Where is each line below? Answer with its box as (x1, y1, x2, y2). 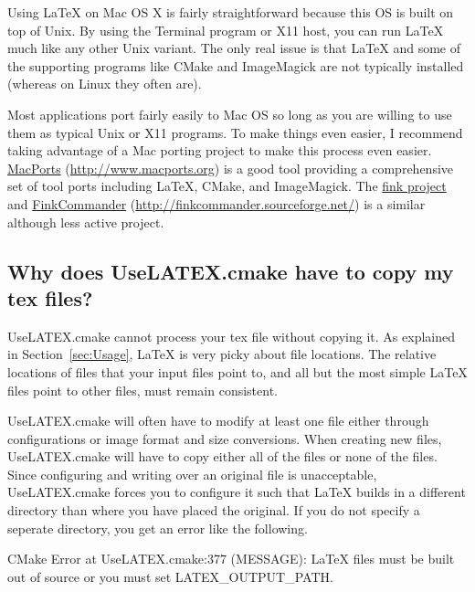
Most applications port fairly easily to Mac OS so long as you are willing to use (7, 104, 452, 123)
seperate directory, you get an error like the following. (7, 518, 308, 537)
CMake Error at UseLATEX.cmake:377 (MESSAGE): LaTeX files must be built (7, 549, 455, 568)
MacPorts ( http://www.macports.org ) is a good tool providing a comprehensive (7, 158, 454, 177)
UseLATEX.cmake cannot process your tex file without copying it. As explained (7, 326, 455, 345)
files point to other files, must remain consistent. (7, 380, 279, 399)
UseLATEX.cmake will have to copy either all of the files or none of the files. (7, 447, 438, 466)
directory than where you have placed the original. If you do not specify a (7, 501, 420, 520)
